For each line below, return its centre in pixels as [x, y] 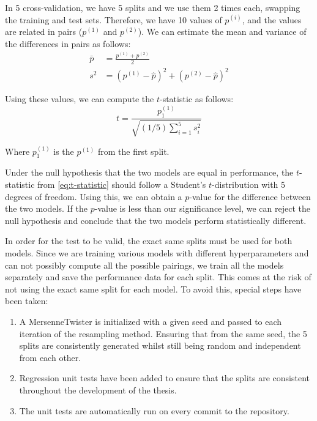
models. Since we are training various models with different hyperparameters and [157, 252]
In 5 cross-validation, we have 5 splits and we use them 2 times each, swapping [153, 7]
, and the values [272, 19]
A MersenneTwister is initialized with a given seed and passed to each [151, 321]
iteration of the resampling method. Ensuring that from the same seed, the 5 [163, 333]
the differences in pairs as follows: [68, 43]
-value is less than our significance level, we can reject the [202, 208]
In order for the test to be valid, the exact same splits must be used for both [149, 241]
